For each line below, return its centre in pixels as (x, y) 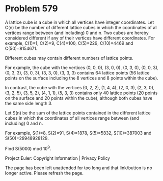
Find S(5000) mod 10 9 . (28, 148)
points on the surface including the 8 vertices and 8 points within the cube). (82, 78)
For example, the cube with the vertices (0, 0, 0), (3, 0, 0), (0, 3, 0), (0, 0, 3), (82, 68)
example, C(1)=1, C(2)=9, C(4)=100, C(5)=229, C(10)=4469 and (69, 43)
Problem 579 (31, 9)
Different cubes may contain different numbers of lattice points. (69, 58)
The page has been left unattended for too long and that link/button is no (79, 168)
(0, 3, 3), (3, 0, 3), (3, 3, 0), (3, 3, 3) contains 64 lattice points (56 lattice (77, 72)
